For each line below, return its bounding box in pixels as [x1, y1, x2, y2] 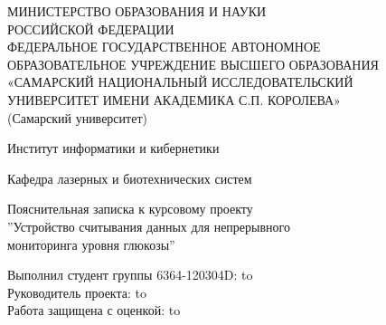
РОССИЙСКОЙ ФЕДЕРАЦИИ [7, 19, 174, 38]
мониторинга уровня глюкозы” [7, 234, 175, 253]
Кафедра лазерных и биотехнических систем [7, 168, 252, 187]
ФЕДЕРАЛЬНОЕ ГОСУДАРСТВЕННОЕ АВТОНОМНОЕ [7, 37, 321, 56]
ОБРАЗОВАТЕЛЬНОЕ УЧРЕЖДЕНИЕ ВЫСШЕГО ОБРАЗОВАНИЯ [7, 54, 379, 73]
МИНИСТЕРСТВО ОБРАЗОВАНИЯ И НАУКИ [7, 2, 267, 20]
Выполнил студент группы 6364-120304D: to [7, 265, 253, 284]
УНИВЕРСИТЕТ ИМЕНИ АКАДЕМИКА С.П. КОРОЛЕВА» [7, 90, 341, 109]
